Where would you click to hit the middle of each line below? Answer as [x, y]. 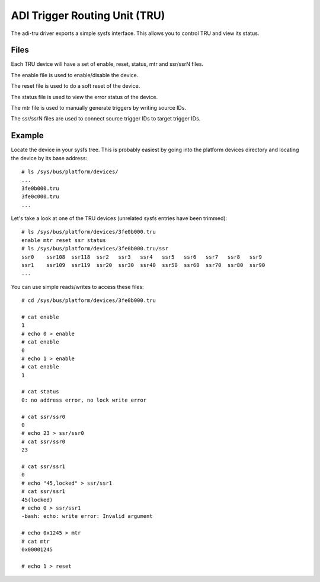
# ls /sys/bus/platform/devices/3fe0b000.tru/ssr [95, 249]
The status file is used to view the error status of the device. [84, 97]
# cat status [40, 392]
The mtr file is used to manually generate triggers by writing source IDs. [99, 108]
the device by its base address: [49, 158]
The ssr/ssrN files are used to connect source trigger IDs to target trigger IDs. [106, 119]
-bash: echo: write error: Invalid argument [87, 516]
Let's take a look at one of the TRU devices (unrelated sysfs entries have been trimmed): [119, 218]
